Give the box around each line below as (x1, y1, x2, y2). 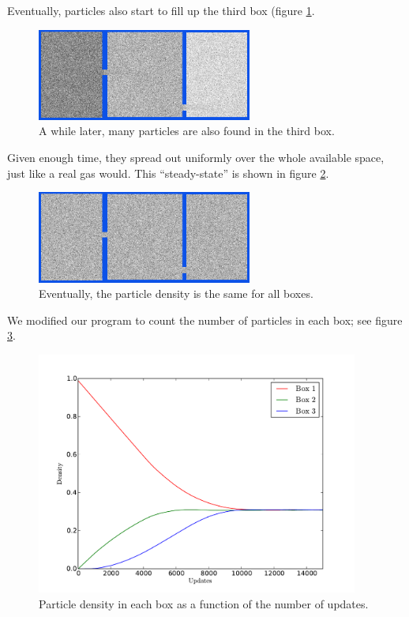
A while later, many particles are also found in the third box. (39, 122, 335, 139)
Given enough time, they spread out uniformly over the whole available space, (7, 149, 385, 166)
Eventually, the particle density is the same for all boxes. (39, 285, 313, 302)
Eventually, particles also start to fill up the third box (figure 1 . (7, 2, 315, 18)
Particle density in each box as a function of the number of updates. (39, 595, 369, 611)
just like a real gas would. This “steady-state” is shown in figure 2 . (7, 164, 329, 181)
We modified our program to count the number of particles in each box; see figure (7, 311, 403, 328)
